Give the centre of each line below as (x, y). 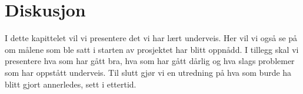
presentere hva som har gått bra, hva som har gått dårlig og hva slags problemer (150, 61)
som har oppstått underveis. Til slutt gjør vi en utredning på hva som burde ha (148, 72)
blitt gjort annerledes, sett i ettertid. (71, 84)
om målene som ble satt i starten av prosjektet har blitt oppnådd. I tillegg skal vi (152, 49)
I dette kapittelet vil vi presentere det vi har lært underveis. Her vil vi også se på (151, 38)
